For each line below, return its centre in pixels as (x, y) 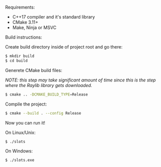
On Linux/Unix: (20, 132)
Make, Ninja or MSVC (34, 27)
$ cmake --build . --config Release (43, 113)
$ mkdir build (20, 56)
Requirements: (20, 7)
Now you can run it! (25, 122)
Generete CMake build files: (34, 70)
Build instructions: (24, 37)
